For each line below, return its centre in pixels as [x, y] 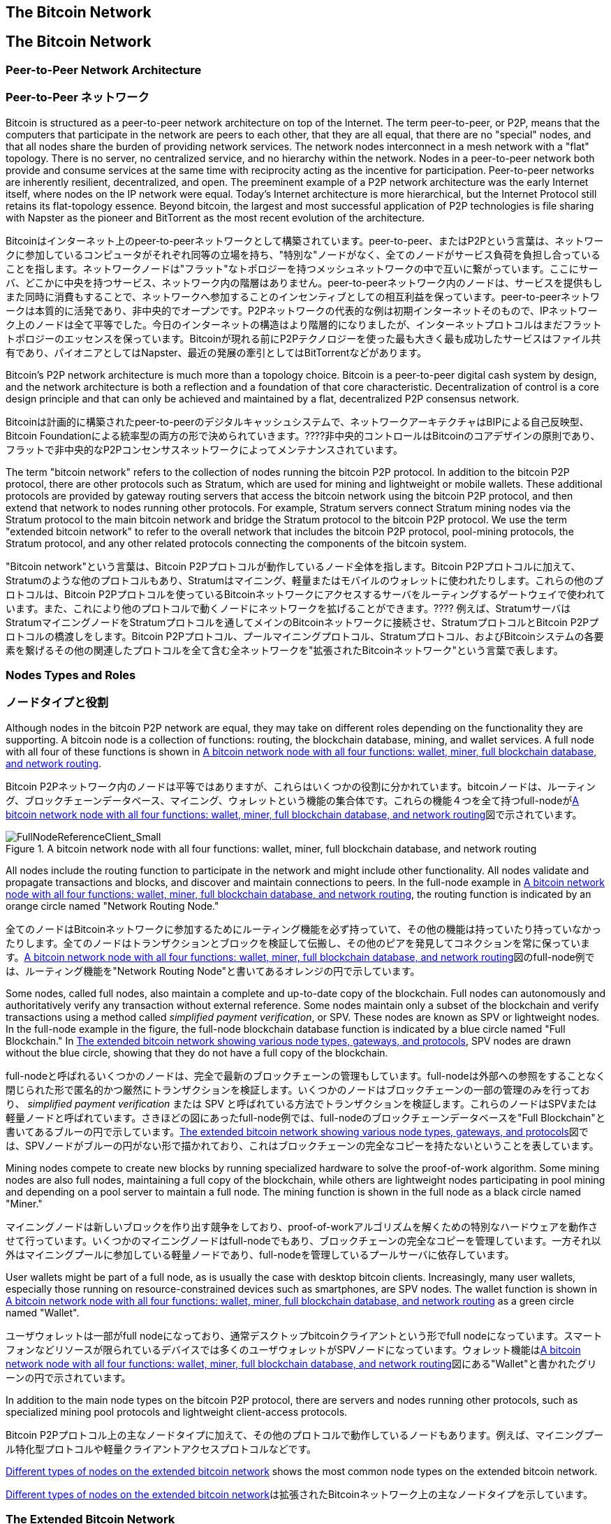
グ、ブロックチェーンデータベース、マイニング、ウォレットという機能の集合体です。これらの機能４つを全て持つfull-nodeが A [292, 800]
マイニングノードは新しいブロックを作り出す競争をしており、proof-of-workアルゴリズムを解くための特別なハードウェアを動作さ [302, 1226]
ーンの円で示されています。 [68, 1377]
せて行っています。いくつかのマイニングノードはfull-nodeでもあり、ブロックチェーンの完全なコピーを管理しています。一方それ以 [303, 1240]
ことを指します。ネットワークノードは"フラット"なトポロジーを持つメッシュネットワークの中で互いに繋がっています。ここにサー [302, 268]
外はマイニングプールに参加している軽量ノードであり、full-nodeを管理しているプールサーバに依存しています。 [260, 1254]
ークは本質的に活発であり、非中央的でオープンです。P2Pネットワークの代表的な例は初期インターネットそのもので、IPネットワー [302, 310]
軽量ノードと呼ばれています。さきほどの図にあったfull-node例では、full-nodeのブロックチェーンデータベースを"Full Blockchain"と [305, 1117]
